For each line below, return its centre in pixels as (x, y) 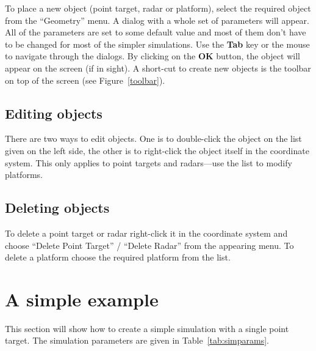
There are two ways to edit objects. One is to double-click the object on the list (153, 139)
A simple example (82, 299)
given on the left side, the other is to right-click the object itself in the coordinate (157, 150)
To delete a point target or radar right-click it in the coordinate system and (146, 233)
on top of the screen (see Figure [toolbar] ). (85, 80)
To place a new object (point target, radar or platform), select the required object (158, 8)
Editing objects (54, 113)
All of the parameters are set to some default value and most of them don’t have (156, 32)
